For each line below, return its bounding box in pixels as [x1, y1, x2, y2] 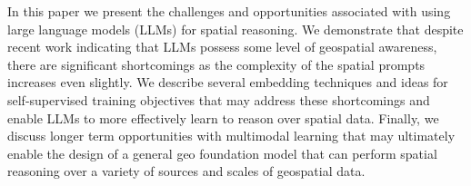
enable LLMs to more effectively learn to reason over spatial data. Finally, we [7, 108, 439, 127]
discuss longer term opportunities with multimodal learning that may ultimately [7, 126, 456, 145]
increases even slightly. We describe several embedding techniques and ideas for [7, 73, 448, 92]
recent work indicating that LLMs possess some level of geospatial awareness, [7, 37, 437, 56]
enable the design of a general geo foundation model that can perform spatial [7, 143, 437, 162]
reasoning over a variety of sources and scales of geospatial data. [7, 162, 366, 181]
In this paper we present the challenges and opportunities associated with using [7, 2, 451, 20]
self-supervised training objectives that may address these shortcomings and [7, 90, 430, 109]
